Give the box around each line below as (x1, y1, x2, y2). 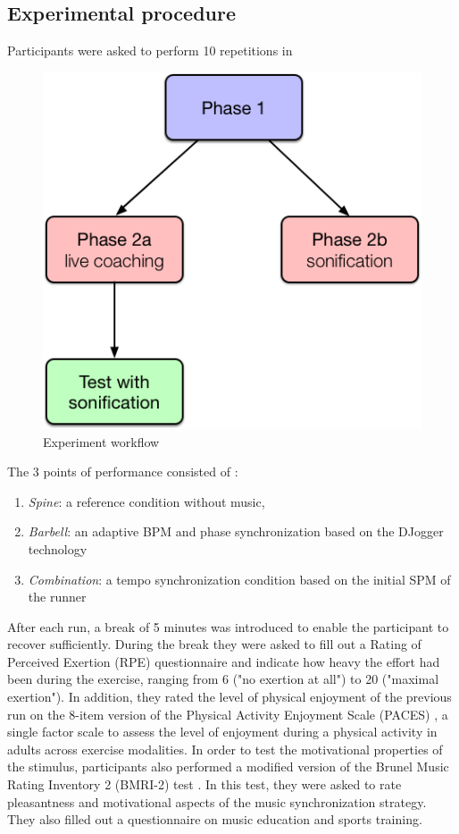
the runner (28, 587, 87, 606)
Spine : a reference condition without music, (28, 492, 265, 510)
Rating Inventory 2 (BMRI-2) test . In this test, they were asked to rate (7, 775, 402, 794)
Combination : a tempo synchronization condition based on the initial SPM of (28, 569, 451, 588)
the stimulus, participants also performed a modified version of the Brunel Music (7, 757, 449, 776)
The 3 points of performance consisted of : (7, 462, 238, 481)
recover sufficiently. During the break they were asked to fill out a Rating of (7, 635, 421, 653)
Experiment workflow (43, 432, 160, 451)
